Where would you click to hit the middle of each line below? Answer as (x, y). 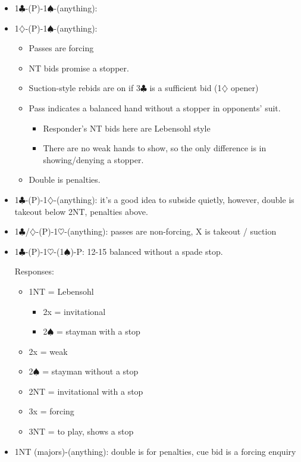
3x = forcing (51, 411)
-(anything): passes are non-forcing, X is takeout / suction (170, 231)
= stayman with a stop (98, 331)
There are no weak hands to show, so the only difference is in (155, 148)
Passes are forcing (61, 48)
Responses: (34, 271)
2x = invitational (74, 311)
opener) (245, 88)
